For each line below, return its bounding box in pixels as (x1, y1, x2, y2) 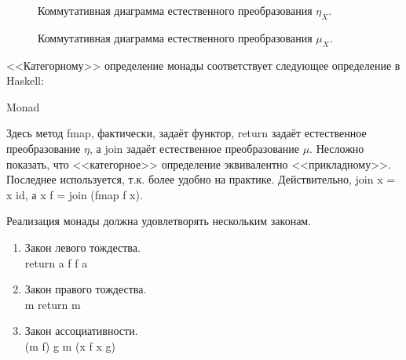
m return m (24, 296, 81, 312)
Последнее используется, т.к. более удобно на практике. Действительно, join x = (6, 171, 396, 187)
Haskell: (6, 72, 44, 89)
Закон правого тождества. (24, 281, 147, 297)
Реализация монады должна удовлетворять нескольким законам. (6, 213, 312, 229)
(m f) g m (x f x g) (24, 337, 115, 354)
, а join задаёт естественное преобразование (89, 140, 299, 156)
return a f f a (24, 254, 88, 271)
